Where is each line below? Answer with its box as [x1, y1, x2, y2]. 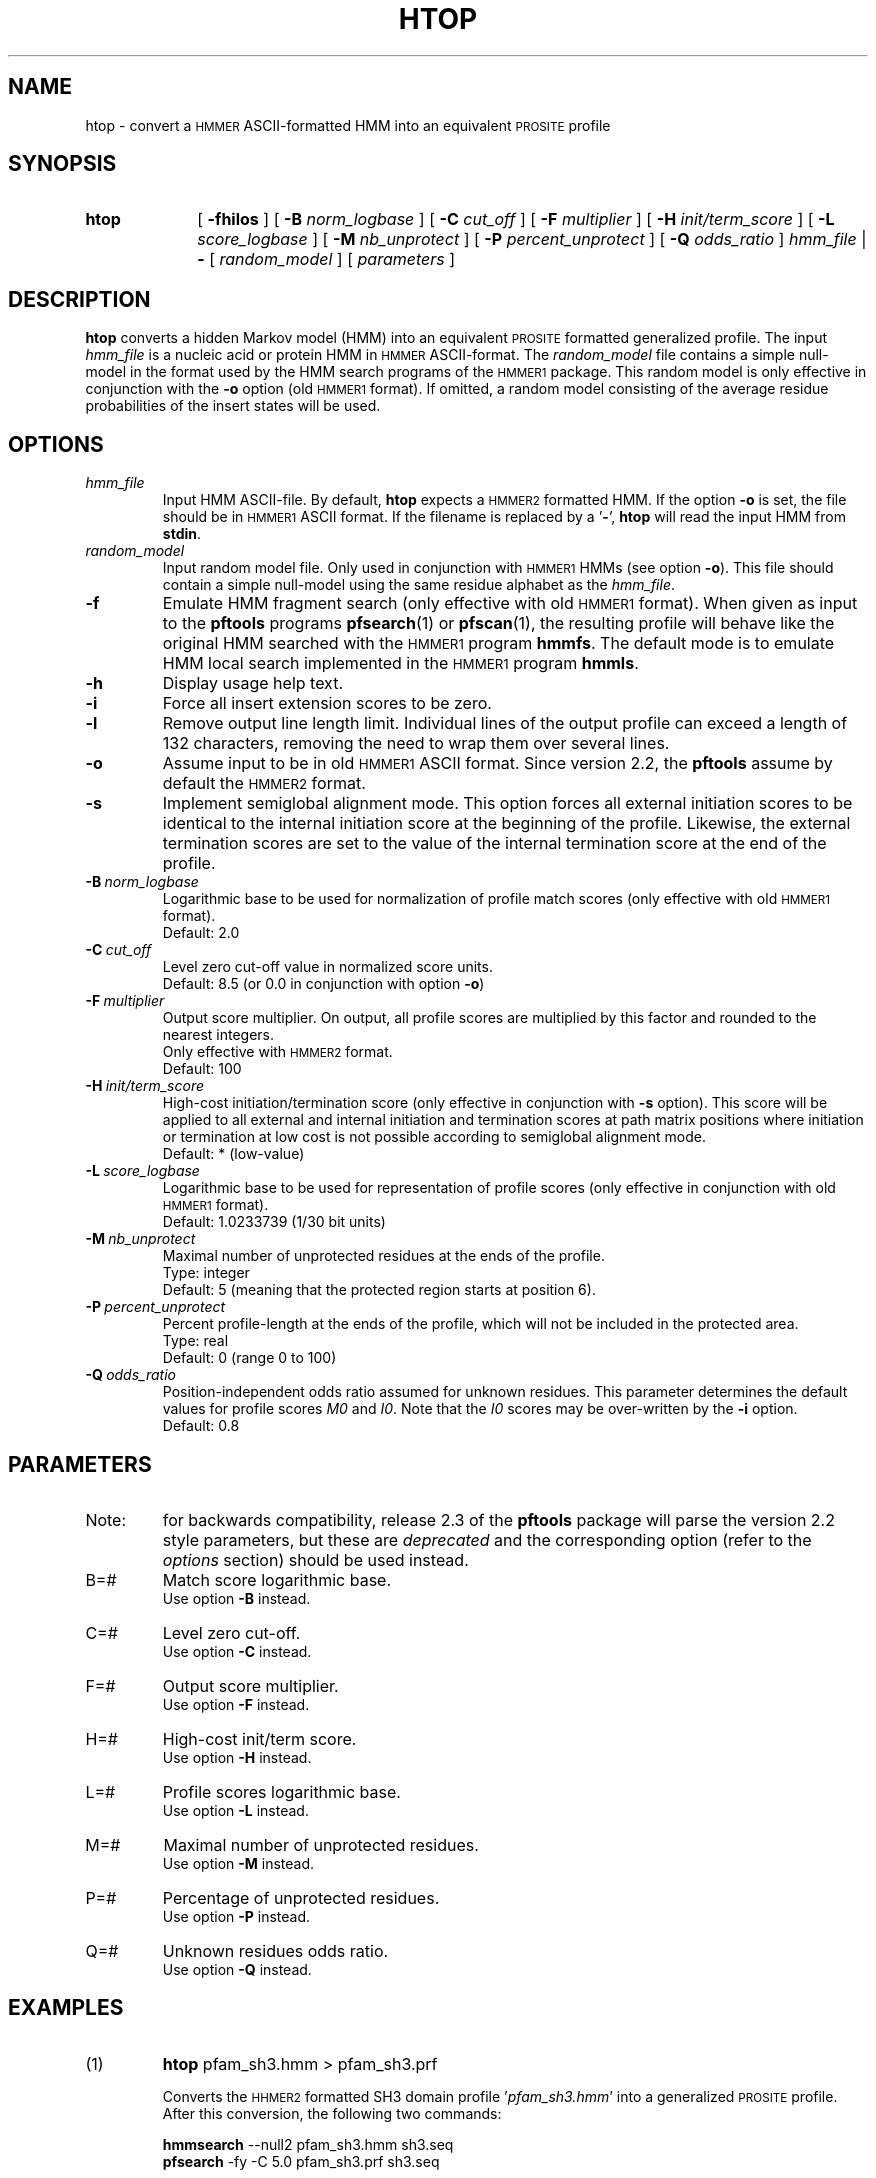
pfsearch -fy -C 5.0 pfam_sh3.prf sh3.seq [162, 2152, 440, 2170]
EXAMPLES [8, 1995, 124, 2021]
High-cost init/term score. [162, 1728, 357, 1749]
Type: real [162, 1332, 229, 1350]
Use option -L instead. [162, 1801, 309, 1819]
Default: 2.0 [162, 924, 240, 942]
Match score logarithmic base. [162, 1569, 392, 1590]
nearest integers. [162, 1026, 275, 1044]
